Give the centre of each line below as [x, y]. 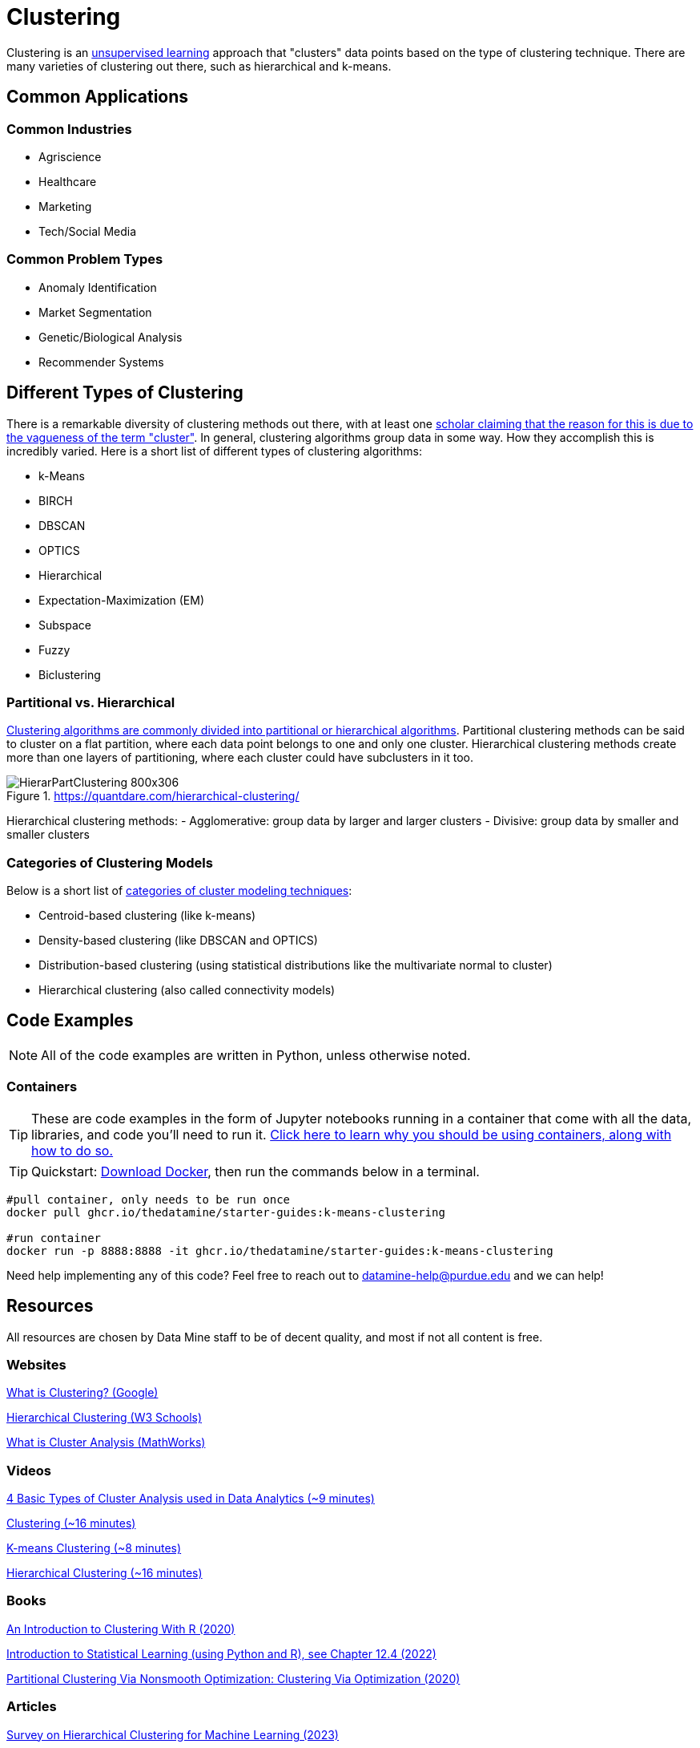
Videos [29, 1470]
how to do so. [72, 1150]
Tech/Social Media [88, 231]
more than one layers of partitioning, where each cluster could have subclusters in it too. [240, 758]
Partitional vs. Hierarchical [91, 702]
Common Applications [98, 97]
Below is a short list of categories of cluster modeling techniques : [179, 891]
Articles [32, 1707]
